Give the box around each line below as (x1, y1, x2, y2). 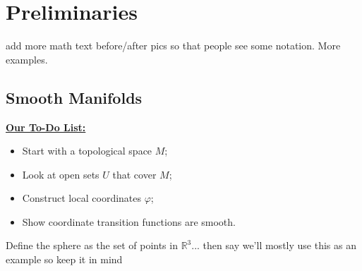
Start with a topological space (22, 143, 152, 158)
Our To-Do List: (6, 119, 86, 134)
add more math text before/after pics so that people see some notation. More (6, 38, 341, 53)
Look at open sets (22, 167, 99, 181)
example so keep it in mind (6, 252, 123, 267)
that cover (112, 167, 157, 181)
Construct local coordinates (22, 191, 142, 205)
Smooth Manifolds (6, 86, 143, 108)
